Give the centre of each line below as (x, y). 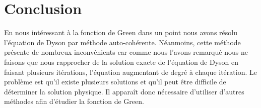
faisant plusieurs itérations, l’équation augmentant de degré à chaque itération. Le (130, 72)
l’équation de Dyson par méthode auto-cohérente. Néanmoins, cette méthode (122, 42)
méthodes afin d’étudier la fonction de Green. (74, 101)
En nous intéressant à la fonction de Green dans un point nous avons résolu (121, 32)
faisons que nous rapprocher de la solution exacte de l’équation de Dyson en (121, 62)
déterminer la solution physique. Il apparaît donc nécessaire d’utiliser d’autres (124, 91)
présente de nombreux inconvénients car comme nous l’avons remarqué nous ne (126, 52)
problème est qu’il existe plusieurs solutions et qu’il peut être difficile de (115, 82)
